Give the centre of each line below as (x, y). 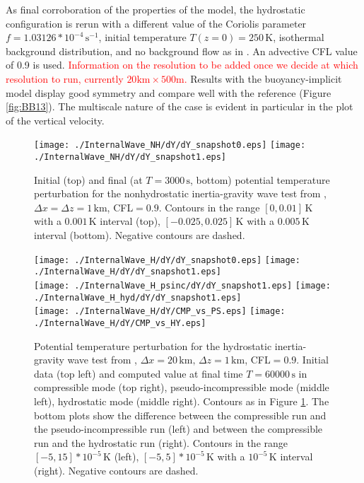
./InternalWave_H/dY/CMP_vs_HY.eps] (120, 323)
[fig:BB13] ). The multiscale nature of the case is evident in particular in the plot (180, 106)
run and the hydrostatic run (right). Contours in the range (161, 442)
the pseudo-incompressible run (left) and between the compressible (178, 429)
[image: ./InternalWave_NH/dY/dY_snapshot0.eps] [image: (170, 145)
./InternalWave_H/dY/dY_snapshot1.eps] (128, 272)
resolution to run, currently (65, 78)
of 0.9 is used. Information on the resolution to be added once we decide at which (182, 65)
